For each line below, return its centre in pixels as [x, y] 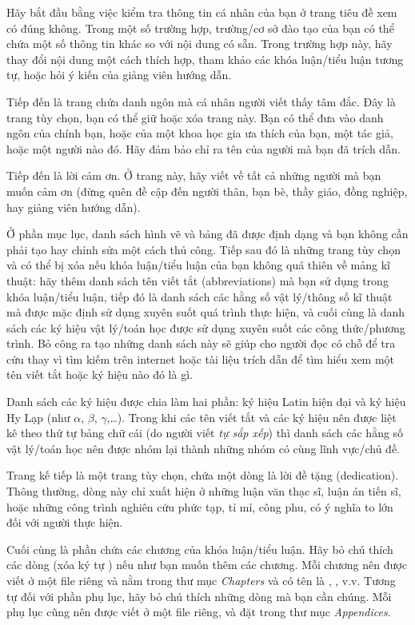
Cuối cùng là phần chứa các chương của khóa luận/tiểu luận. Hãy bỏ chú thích [200, 549]
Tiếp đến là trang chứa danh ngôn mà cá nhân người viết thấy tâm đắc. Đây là [201, 101]
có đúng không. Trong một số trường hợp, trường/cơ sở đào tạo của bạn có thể [200, 28]
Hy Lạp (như [38, 417]
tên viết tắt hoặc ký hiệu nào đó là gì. [100, 374]
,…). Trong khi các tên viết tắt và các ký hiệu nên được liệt [251, 417]
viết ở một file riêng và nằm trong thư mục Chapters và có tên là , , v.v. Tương [201, 580]
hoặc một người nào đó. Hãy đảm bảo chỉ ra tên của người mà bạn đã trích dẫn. [204, 148]
